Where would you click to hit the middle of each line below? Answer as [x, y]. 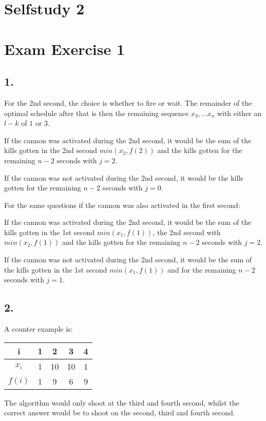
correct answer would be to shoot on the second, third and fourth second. [120, 413]
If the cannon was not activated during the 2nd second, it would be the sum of [128, 260]
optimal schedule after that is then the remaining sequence [97, 113]
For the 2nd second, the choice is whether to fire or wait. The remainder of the [128, 102]
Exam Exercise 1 [65, 49]
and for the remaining [202, 269]
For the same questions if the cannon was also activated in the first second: [122, 205]
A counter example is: [39, 329]
